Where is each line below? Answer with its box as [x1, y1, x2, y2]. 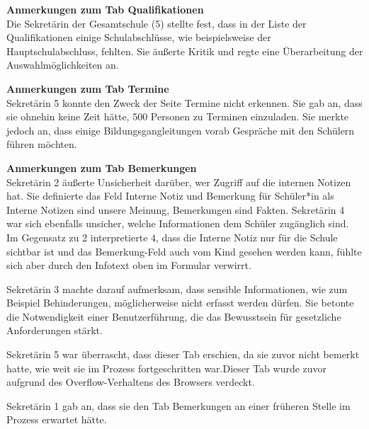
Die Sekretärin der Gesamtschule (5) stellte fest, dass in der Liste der [6, 16, 307, 30]
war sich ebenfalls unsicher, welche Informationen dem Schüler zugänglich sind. [6, 216, 349, 231]
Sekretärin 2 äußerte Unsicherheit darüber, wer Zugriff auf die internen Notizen [6, 174, 351, 189]
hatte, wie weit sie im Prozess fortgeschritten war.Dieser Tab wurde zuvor [6, 360, 327, 375]
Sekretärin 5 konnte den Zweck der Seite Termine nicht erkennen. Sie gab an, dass [6, 95, 363, 110]
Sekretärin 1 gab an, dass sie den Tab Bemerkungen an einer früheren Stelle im [6, 398, 351, 413]
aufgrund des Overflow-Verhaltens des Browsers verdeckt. [6, 374, 255, 389]
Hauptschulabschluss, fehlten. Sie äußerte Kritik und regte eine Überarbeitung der [6, 43, 363, 58]
